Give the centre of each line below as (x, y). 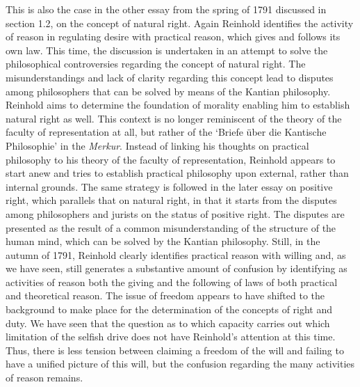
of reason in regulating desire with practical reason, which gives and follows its (173, 37)
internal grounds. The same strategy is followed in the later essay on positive (169, 186)
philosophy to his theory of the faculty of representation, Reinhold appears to (171, 159)
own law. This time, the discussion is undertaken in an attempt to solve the (167, 50)
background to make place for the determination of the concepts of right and (169, 309)
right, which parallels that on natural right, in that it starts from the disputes (171, 200)
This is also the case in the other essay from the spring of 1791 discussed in (166, 9)
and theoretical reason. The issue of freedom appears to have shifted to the (165, 295)
